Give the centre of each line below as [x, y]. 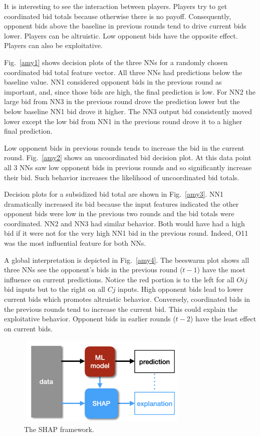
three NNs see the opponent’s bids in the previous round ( [93, 270]
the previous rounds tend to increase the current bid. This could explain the [121, 309]
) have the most [221, 270]
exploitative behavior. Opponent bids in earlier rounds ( [90, 319]
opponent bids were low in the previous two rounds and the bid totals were [119, 213]
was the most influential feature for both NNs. [75, 243]
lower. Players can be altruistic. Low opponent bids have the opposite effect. [121, 35]
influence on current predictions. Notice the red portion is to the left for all [119, 279]
